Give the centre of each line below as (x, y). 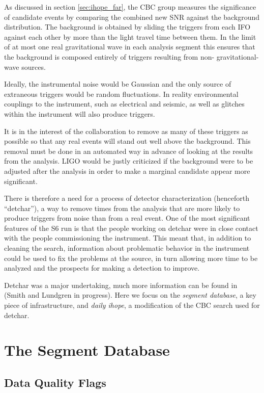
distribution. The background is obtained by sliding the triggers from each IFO (127, 27)
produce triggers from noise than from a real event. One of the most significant (127, 218)
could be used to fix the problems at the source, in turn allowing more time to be (131, 258)
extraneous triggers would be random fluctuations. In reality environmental (121, 94)
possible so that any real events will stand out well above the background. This (127, 141)
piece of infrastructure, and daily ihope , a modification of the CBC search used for (132, 305)
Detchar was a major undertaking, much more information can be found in (121, 285)
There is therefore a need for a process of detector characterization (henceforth (127, 198)
